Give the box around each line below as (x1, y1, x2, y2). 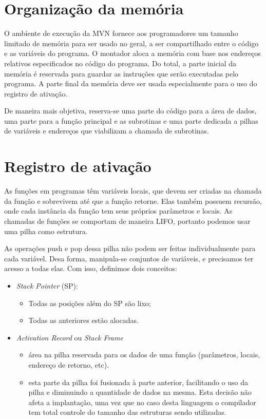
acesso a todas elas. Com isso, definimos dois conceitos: (4, 263, 178, 274)
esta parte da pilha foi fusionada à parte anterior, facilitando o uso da (28, 376, 249, 387)
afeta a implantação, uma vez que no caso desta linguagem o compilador (28, 396, 256, 407)
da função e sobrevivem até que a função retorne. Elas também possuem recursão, (4, 195, 262, 206)
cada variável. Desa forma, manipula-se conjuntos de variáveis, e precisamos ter (4, 253, 254, 263)
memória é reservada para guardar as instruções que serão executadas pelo (4, 68, 239, 79)
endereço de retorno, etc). (28, 359, 109, 370)
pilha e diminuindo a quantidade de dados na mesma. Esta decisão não (28, 387, 252, 397)
